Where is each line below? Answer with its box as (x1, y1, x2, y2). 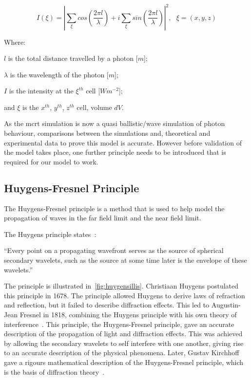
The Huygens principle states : (4, 229, 97, 239)
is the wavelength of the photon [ (10, 69, 109, 79)
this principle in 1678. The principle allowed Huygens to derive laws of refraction (4, 290, 245, 300)
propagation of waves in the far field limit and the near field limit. (4, 213, 201, 223)
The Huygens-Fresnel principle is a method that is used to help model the (4, 203, 225, 213)
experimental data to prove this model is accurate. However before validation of (4, 137, 242, 147)
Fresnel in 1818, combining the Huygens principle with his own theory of (19, 309, 237, 319)
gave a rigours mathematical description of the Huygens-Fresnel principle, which (4, 357, 244, 367)
